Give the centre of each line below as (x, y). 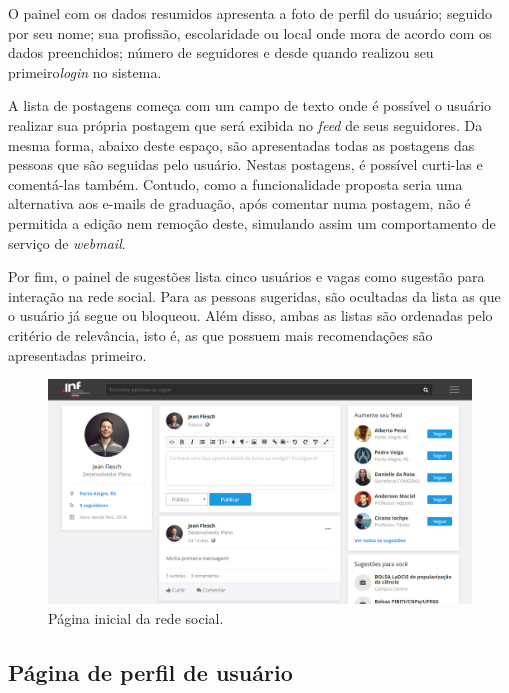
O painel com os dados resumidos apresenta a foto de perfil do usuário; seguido (250, 13)
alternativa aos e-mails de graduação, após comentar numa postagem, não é (239, 203)
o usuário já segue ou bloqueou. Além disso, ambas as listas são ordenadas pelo (250, 315)
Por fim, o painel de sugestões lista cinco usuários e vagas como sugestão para (246, 276)
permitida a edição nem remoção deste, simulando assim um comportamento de (252, 222)
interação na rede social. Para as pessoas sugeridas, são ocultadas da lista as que (254, 295)
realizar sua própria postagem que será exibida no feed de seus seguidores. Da (245, 124)
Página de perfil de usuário (150, 671)
